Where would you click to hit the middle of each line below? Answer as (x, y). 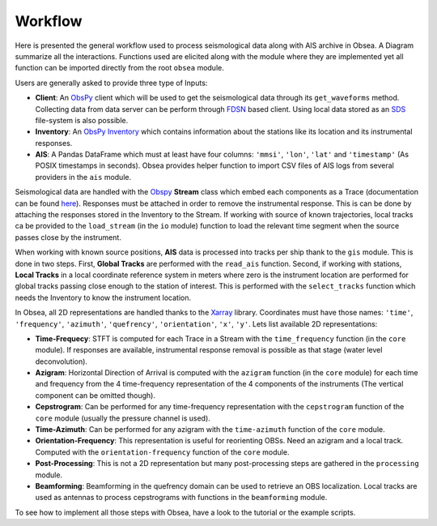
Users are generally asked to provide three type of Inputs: (111, 83)
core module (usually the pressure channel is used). (123, 418)
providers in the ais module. (83, 177)
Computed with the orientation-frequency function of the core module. (162, 452)
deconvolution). (62, 361)
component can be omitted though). (95, 395)
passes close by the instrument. (68, 237)
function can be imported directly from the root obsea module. (119, 68)
